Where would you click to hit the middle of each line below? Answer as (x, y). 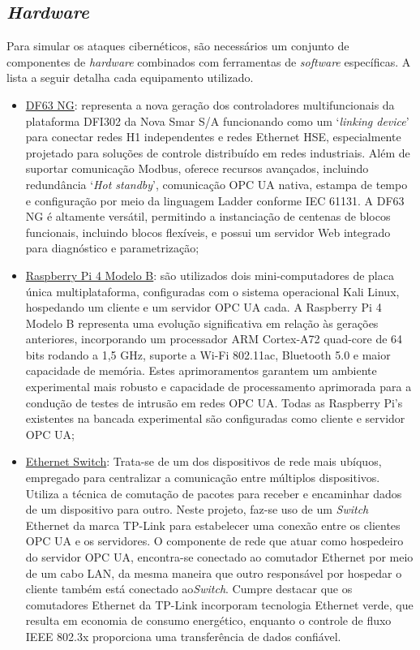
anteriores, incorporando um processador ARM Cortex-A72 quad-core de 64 (214, 339)
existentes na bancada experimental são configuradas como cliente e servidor (215, 418)
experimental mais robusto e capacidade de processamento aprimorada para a (219, 387)
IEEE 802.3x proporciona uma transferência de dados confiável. (183, 636)
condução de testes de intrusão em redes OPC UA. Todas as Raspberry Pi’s (214, 402)
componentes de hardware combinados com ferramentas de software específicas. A (209, 61)
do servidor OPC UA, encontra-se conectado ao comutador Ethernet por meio (219, 557)
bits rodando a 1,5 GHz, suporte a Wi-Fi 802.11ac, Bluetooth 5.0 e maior (208, 354)
